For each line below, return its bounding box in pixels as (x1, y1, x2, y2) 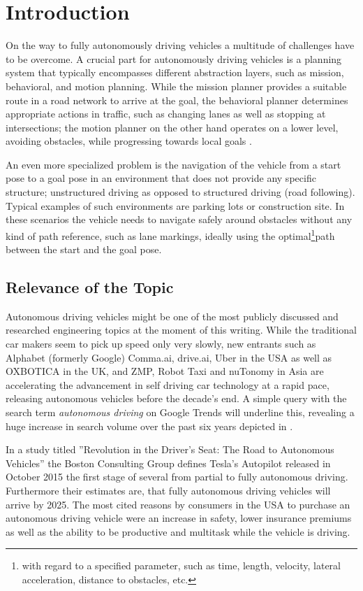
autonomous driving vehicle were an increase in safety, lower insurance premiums (6, 511, 352, 525)
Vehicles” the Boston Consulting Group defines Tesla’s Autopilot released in (6, 455, 331, 470)
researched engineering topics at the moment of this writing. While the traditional (6, 322, 357, 337)
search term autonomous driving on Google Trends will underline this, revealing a (6, 405, 355, 420)
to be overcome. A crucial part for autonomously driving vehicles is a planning (6, 51, 342, 66)
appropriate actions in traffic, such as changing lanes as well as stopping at (6, 106, 326, 121)
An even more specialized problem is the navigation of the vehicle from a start (6, 157, 341, 171)
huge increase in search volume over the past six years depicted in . (6, 418, 293, 433)
